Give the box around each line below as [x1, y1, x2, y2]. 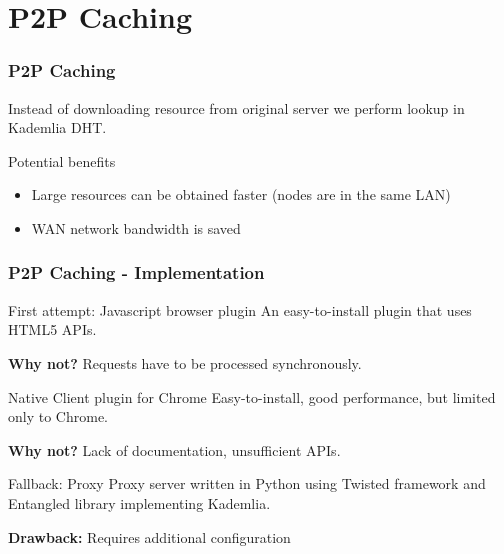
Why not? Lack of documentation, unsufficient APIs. [8, 439, 341, 460]
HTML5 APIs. [8, 319, 97, 340]
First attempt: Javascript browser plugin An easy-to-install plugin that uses [8, 299, 472, 320]
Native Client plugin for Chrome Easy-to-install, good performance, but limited [8, 386, 496, 407]
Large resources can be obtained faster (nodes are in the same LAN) [31, 184, 451, 205]
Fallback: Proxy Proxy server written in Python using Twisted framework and [8, 473, 486, 494]
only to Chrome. [8, 406, 108, 427]
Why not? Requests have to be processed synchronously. [8, 352, 362, 373]
